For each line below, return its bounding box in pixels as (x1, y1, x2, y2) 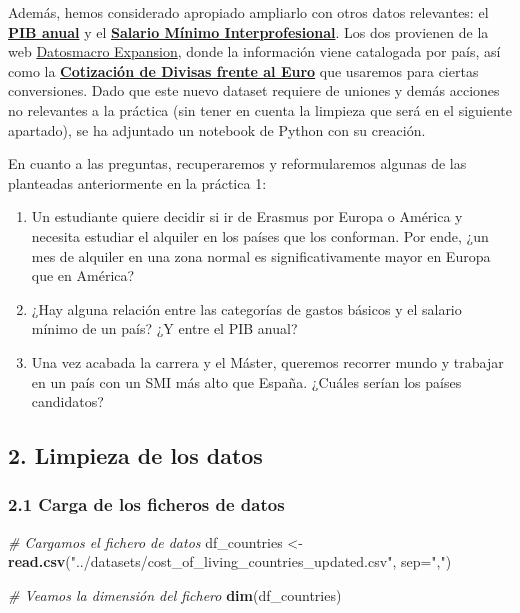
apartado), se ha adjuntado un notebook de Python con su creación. (8, 119, 426, 140)
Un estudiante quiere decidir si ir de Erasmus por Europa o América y (31, 206, 463, 227)
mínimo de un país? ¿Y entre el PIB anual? (31, 318, 298, 339)
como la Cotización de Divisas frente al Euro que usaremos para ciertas (8, 60, 479, 81)
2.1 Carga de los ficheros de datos (8, 492, 285, 517)
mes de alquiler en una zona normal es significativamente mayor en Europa (31, 245, 491, 266)
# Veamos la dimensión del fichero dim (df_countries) (8, 584, 342, 605)
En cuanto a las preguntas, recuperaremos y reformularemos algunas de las (8, 153, 467, 174)
